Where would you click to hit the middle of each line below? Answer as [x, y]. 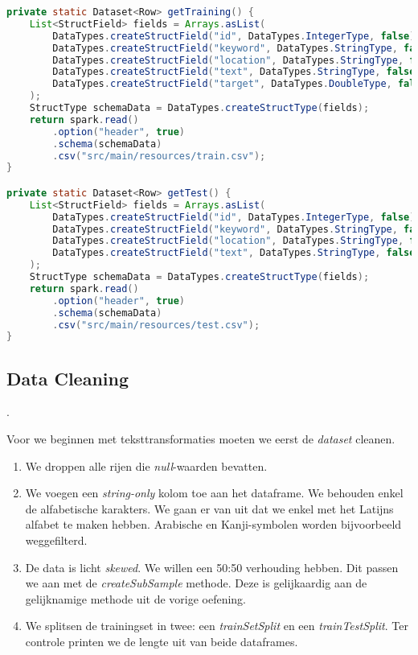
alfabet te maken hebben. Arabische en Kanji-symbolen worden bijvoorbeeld [213, 524]
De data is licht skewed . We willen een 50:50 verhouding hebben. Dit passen [212, 567]
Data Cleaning [68, 378]
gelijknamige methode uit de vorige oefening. [136, 598]
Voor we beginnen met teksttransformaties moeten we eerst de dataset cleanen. [201, 439]
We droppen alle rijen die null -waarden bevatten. [146, 466]
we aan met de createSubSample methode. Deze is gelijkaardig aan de [196, 583]
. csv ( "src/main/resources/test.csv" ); [156, 325]
